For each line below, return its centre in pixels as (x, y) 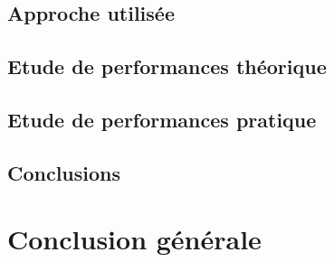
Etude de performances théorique (167, 66)
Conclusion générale (134, 239)
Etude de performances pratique (162, 119)
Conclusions (64, 172)
